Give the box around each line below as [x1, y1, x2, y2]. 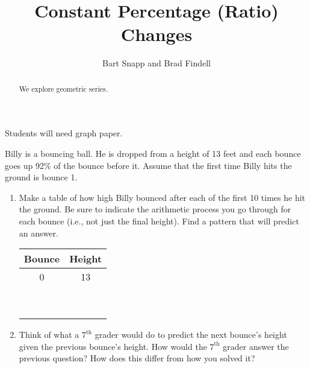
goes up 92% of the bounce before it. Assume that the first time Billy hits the [5, 159, 292, 171]
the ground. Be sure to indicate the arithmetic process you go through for [19, 203, 291, 215]
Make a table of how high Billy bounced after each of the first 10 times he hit [19, 191, 306, 203]
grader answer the [223, 340, 289, 352]
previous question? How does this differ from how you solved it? [19, 352, 255, 364]
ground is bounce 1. [5, 171, 78, 183]
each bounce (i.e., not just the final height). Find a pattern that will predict [19, 214, 299, 227]
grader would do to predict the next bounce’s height [95, 328, 287, 341]
